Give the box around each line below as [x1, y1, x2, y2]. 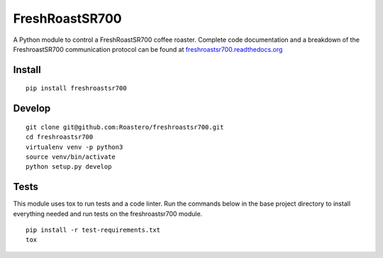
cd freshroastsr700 [26, 133, 94, 141]
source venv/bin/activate [26, 152, 116, 161]
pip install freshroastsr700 [26, 84, 127, 92]
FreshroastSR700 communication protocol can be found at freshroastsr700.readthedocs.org [13, 45, 283, 53]
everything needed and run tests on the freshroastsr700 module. [13, 209, 203, 218]
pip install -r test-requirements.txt [26, 226, 161, 234]
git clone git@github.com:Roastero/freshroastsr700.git [26, 123, 224, 131]
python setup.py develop [26, 163, 112, 171]
